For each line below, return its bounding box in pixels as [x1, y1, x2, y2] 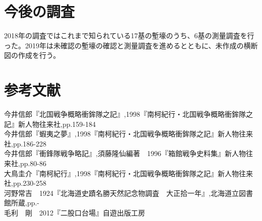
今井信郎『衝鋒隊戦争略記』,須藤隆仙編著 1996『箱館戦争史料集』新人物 [4, 148, 246, 159]
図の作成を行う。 [4, 50, 60, 60]
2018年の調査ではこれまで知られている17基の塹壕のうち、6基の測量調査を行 [4, 30, 254, 41]
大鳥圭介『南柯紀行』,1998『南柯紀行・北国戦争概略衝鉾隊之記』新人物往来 [4, 168, 253, 178]
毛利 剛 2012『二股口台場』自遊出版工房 [4, 207, 145, 217]
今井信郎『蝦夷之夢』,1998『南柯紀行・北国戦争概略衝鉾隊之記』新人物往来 [4, 128, 253, 139]
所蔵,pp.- [11, 197, 40, 208]
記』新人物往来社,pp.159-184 [4, 118, 96, 129]
